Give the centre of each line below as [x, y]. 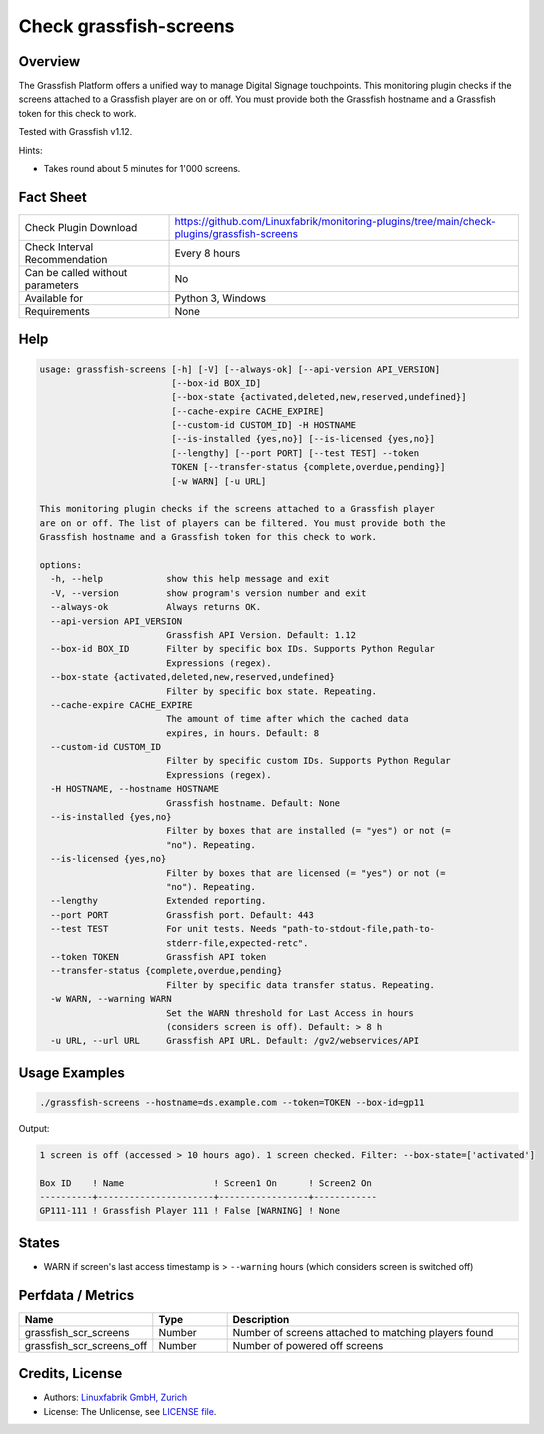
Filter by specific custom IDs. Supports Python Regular [308, 761]
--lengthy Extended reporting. [158, 901]
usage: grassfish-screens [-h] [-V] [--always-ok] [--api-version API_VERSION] [240, 369]
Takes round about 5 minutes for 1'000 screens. [142, 169]
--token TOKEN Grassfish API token [158, 956]
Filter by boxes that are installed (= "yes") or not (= [308, 831]
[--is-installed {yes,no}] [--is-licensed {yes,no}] [303, 439]
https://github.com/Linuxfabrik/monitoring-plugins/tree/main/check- [335, 221]
